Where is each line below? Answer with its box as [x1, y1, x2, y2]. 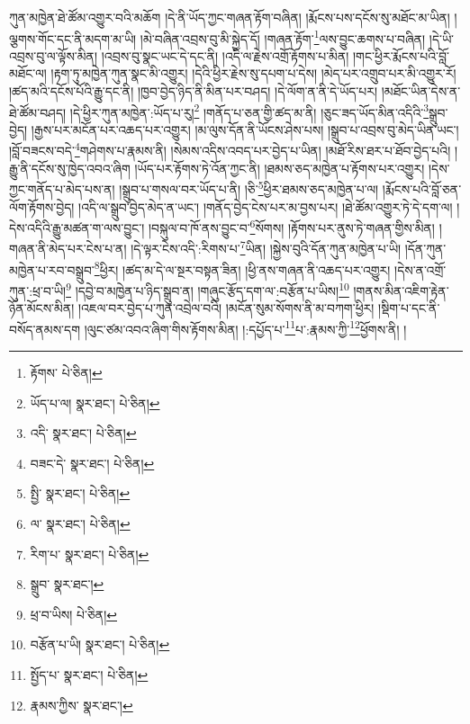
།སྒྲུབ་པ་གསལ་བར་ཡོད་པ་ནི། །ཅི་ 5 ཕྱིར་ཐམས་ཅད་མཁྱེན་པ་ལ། [119, 177, 379, 198]
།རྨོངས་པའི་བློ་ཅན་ [382, 179, 462, 198]
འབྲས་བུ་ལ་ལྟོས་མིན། [9, 46, 98, 65]
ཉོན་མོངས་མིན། [9, 299, 75, 317]
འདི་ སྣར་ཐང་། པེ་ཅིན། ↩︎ [30, 424, 137, 442]
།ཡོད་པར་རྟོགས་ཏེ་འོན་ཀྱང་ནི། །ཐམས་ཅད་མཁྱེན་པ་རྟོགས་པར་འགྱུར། [134, 158, 425, 177]
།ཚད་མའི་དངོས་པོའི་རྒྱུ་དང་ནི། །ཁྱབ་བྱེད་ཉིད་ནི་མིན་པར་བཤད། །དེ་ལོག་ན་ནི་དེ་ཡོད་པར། [9, 82, 378, 101]
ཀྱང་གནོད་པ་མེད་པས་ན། [9, 179, 115, 198]
